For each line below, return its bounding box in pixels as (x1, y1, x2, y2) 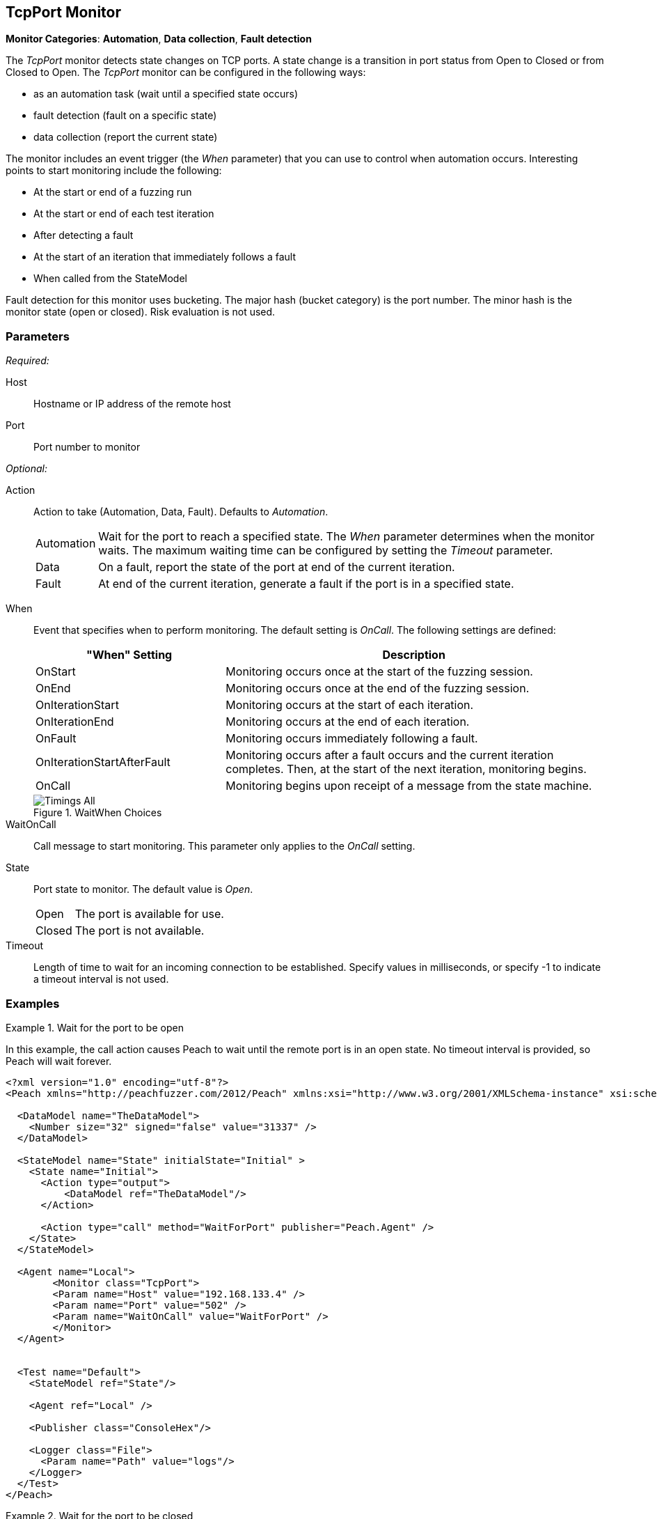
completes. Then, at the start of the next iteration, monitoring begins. (225, 762, 587, 777)
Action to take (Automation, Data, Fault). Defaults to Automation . (33, 506, 328, 518)
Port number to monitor (33, 441, 141, 453)
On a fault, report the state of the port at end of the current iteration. (98, 560, 455, 575)
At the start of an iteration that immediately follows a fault (33, 251, 296, 263)
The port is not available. (74, 924, 205, 938)
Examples (6, 996, 60, 1011)
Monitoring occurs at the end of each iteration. (225, 715, 470, 729)
